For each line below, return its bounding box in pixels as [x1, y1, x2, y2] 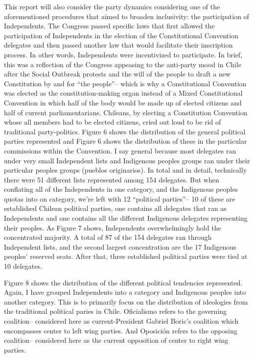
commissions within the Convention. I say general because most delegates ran [4, 145, 236, 155]
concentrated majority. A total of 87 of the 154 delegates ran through [4, 232, 212, 242]
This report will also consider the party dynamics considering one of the [4, 1, 220, 11]
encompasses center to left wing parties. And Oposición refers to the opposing [4, 325, 237, 335]
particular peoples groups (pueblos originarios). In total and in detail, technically [4, 165, 247, 175]
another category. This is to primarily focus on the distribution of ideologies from [4, 296, 248, 307]
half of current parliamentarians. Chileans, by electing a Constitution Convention [4, 107, 248, 117]
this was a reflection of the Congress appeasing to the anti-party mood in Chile [4, 59, 242, 69]
